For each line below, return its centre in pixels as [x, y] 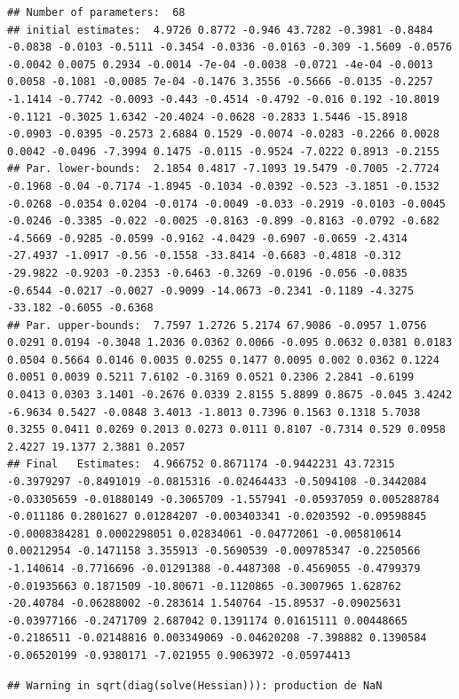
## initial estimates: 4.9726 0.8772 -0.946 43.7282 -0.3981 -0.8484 [220, 30]
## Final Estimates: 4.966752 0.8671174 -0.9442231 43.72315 [201, 464]
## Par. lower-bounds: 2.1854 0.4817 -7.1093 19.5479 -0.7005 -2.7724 [223, 169]
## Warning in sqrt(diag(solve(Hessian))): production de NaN [195, 685]
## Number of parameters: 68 [96, 12]
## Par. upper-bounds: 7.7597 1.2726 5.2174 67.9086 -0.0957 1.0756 [217, 325]
